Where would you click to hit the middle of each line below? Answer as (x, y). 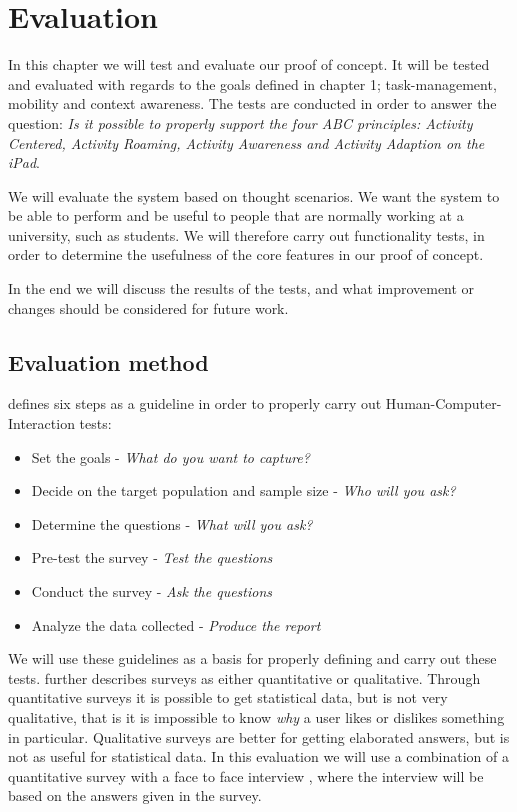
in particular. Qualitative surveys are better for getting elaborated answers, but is (259, 736)
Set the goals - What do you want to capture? (170, 456)
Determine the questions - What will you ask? (172, 523)
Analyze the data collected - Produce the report (176, 624)
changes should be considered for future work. (148, 307)
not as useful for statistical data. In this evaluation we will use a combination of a (258, 756)
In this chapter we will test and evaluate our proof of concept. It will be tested (249, 64)
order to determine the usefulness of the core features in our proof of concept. (246, 254)
